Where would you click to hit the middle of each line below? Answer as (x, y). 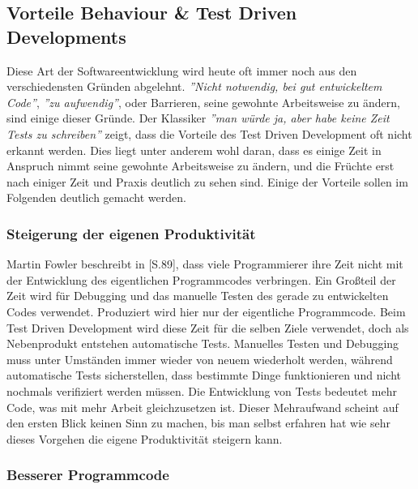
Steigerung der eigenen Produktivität (131, 233)
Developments (66, 36)
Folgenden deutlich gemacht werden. (96, 197)
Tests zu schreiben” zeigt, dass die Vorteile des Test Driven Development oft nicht (209, 133)
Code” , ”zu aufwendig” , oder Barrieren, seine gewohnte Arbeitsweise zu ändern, (203, 102)
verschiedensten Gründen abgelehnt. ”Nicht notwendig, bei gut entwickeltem (194, 86)
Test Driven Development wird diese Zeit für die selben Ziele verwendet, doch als (208, 327)
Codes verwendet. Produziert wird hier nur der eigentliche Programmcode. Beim (206, 311)
